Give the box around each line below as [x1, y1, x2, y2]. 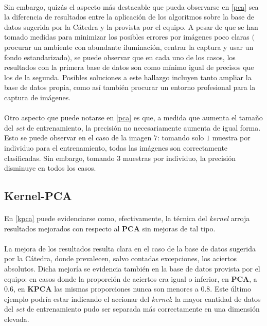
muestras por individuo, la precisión [122, 152, 236, 163]
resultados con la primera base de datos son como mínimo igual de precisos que [4, 62, 254, 73]
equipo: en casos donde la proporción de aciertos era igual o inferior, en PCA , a [4, 273, 257, 284]
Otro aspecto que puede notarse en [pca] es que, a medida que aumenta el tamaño [4, 112, 263, 123]
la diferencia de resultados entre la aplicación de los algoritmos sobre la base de [4, 11, 254, 22]
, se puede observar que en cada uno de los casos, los [70, 51, 236, 62]
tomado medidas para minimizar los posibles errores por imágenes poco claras [4, 31, 250, 42]
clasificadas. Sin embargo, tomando [4, 152, 115, 163]
